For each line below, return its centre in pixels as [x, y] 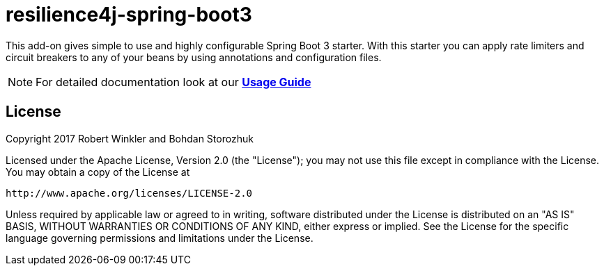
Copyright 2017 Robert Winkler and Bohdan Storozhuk [130, 138]
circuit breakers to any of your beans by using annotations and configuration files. [194, 57]
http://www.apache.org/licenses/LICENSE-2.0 [129, 193]
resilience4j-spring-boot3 [129, 15]
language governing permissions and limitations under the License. [160, 238]
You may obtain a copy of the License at [98, 172]
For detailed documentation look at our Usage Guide [173, 82]
